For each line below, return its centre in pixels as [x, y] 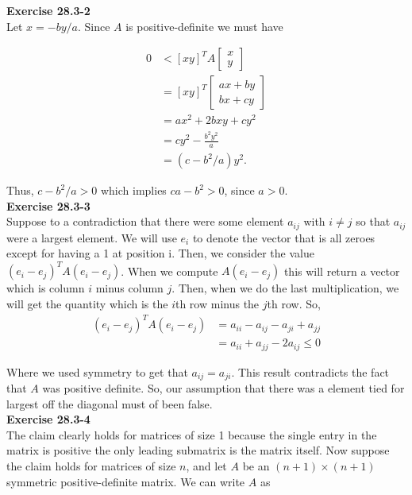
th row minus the [217, 304]
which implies [133, 190]
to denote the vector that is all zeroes [284, 237]
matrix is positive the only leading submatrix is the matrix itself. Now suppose [198, 450]
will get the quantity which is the [87, 304]
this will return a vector [342, 271]
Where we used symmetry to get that [97, 371]
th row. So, [294, 304]
